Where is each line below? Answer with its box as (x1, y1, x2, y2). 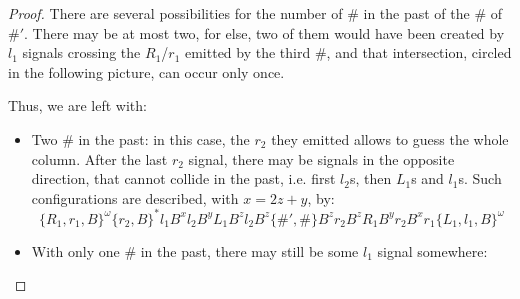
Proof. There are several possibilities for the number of (8, 3, 343, 23)
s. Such (458, 168, 502, 189)
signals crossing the (22, 42, 141, 63)
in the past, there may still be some (140, 240, 359, 261)
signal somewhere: (377, 240, 488, 261)
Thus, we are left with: (8, 95, 147, 116)
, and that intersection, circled (326, 42, 512, 63)
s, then (349, 168, 392, 189)
